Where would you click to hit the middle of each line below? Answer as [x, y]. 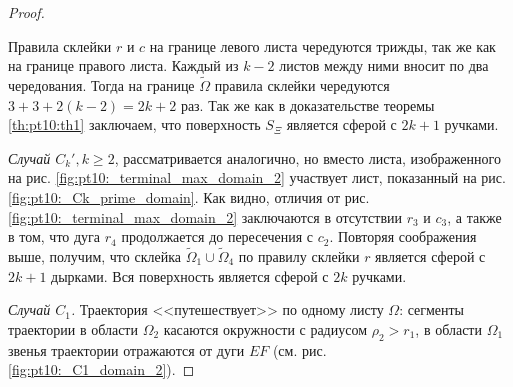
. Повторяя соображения [403, 236]
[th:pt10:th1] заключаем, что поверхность [134, 124]
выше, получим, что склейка [94, 255]
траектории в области [73, 328]
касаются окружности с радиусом [265, 328]
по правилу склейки [299, 255]
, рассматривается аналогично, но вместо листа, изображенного [307, 157]
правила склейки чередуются [302, 85]
